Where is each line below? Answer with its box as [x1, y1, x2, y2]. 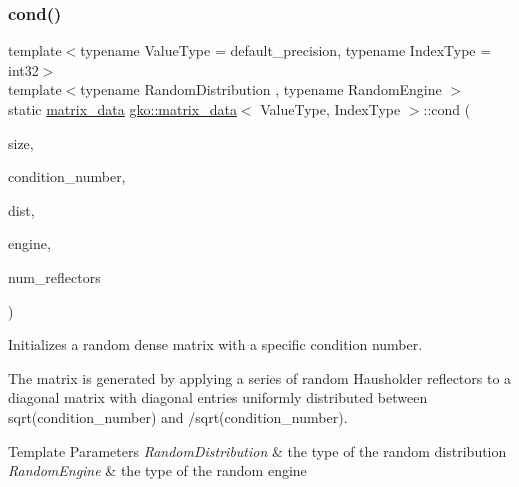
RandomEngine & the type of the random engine [8, 460, 307, 481]
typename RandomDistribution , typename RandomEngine [80, 79, 442, 100]
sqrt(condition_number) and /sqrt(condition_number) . [8, 406, 348, 427]
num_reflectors [8, 266, 101, 287]
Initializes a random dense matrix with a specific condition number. [8, 334, 423, 355]
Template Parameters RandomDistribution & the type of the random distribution [8, 440, 507, 461]
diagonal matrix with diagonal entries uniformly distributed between [8, 387, 428, 408]
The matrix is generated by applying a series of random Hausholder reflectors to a [8, 367, 512, 388]
